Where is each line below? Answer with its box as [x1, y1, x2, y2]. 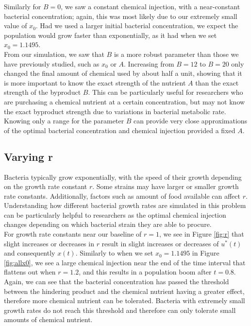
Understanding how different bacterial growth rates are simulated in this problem [4, 200, 246, 210]
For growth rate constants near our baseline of [4, 229, 142, 239]
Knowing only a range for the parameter [4, 116, 124, 126]
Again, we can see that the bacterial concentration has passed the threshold [4, 276, 229, 287]
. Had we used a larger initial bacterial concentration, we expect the [35, 20, 238, 31]
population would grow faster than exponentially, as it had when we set [4, 30, 217, 40]
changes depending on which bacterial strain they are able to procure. [4, 219, 212, 229]
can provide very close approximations [134, 116, 248, 126]
